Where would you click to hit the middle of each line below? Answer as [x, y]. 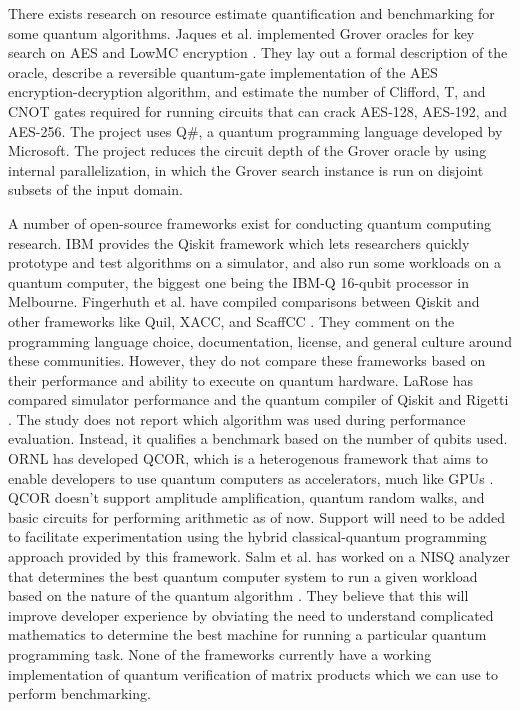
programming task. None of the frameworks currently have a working [220, 654]
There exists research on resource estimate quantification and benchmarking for [251, 13]
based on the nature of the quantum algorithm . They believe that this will [238, 595]
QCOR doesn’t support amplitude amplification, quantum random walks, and [246, 497]
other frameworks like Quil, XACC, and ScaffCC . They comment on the [231, 320]
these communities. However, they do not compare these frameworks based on [247, 360]
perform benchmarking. [79, 693]
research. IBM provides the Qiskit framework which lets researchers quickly [239, 242]
